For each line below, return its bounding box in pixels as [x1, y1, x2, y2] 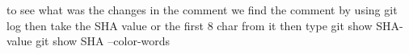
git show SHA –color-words [36, 33, 171, 49]
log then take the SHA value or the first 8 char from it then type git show [6, 17, 373, 33]
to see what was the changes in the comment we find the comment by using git [6, 2, 398, 17]
